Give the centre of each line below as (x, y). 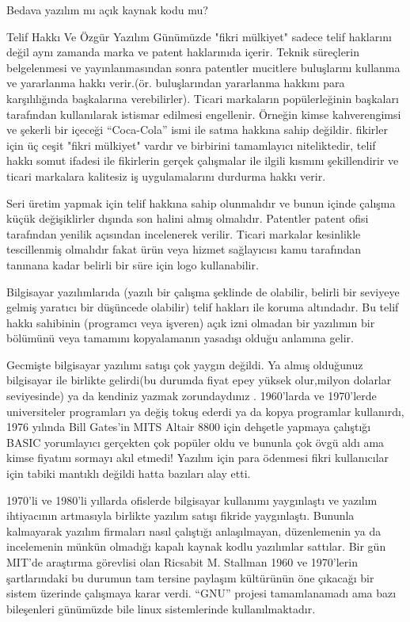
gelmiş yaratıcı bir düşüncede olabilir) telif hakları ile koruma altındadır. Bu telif (203, 307)
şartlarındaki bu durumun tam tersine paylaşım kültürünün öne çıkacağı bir (190, 577)
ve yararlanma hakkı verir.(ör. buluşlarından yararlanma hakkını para (176, 83)
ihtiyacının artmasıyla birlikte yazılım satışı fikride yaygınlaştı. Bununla (180, 515)
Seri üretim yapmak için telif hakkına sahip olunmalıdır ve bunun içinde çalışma (201, 202)
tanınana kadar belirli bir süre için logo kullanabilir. (133, 264)
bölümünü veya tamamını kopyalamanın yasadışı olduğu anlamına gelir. (180, 338)
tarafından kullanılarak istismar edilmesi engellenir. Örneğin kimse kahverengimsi (204, 114)
